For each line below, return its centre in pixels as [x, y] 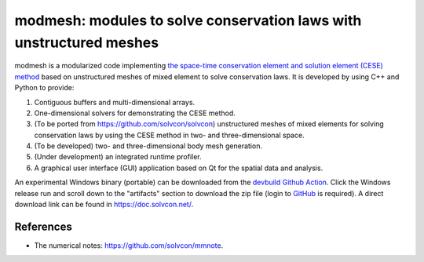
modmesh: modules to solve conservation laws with [188, 20]
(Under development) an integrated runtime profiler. [118, 157]
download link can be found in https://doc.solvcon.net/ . [104, 205]
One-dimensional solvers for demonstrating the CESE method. [135, 113]
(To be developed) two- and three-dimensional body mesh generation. [148, 146]
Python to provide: [44, 88]
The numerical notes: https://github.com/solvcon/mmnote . [129, 245]
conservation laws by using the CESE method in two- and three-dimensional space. [170, 135]
